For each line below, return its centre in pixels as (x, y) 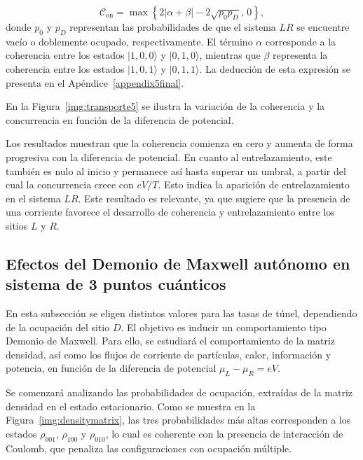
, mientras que (230, 55)
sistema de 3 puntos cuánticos (116, 284)
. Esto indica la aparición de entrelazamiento (254, 184)
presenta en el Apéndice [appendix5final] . (95, 82)
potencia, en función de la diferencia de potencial (111, 368)
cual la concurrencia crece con (70, 184)
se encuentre (323, 27)
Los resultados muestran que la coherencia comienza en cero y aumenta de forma (179, 143)
